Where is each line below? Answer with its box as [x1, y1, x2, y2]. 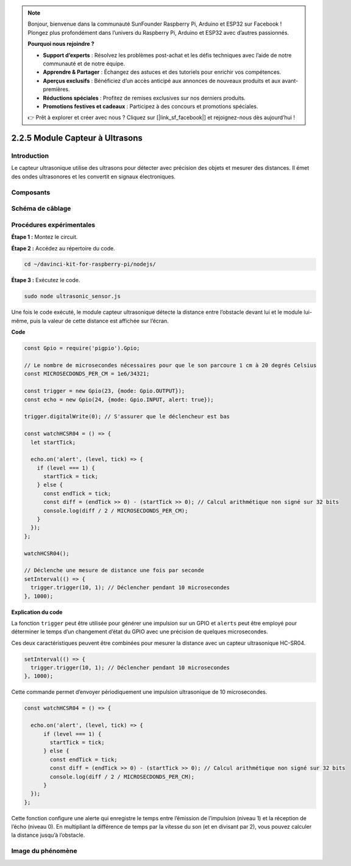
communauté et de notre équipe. [43, 60, 126, 67]
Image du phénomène [11, 846, 77, 855]
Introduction [11, 151, 49, 160]
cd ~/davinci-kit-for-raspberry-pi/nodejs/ [24, 261, 157, 268]
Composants [11, 188, 51, 197]
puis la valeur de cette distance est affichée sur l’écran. [29, 317, 169, 324]
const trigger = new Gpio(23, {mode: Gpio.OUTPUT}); [24, 388, 185, 395]
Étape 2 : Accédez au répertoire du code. [11, 244, 115, 252]
